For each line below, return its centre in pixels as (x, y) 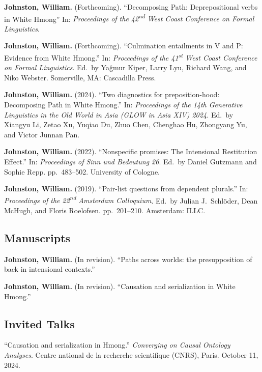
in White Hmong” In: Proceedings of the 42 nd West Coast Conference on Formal (129, 18)
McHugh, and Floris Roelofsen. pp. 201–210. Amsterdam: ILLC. (105, 210)
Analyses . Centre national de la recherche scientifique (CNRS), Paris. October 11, (131, 355)
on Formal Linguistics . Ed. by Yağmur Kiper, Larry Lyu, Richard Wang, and (125, 67)
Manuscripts (37, 238)
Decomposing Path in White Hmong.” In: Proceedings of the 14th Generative (123, 105)
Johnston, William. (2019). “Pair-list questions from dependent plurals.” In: (126, 189)
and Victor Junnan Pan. (42, 134)
